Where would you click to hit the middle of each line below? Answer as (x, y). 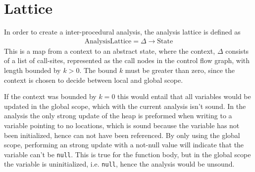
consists (237, 51)
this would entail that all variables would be (184, 96)
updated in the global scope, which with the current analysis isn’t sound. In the (125, 106)
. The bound (98, 70)
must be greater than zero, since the (180, 70)
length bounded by (32, 70)
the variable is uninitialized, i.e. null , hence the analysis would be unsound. (119, 164)
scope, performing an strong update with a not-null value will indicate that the (124, 145)
